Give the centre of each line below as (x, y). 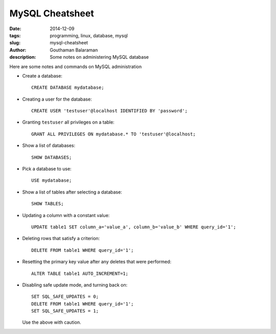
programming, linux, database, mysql (89, 35)
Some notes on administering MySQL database (99, 57)
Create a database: (42, 76)
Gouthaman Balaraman (74, 50)
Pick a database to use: (47, 169)
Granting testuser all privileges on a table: (68, 122)
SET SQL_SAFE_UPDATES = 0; (65, 297)
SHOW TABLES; (48, 204)
